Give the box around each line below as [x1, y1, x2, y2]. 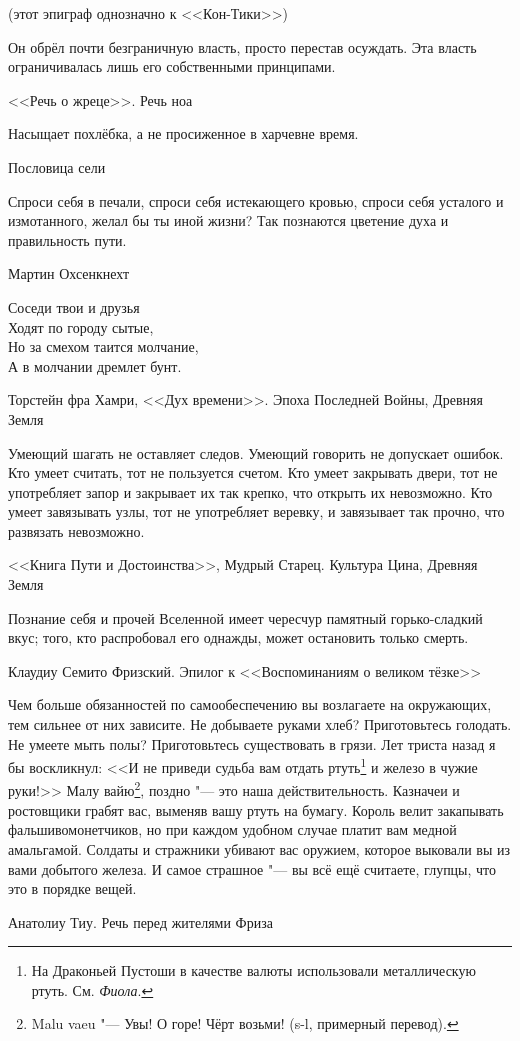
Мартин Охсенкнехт [8, 263, 130, 284]
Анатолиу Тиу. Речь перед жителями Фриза [8, 911, 273, 932]
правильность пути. [8, 229, 127, 250]
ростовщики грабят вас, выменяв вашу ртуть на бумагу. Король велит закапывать [8, 799, 504, 820]
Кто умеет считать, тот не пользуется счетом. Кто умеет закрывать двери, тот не [8, 462, 498, 483]
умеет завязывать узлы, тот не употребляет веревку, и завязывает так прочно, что [8, 501, 505, 522]
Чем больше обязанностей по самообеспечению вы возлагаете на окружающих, [8, 694, 492, 715]
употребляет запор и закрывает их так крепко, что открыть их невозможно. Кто [8, 481, 493, 502]
